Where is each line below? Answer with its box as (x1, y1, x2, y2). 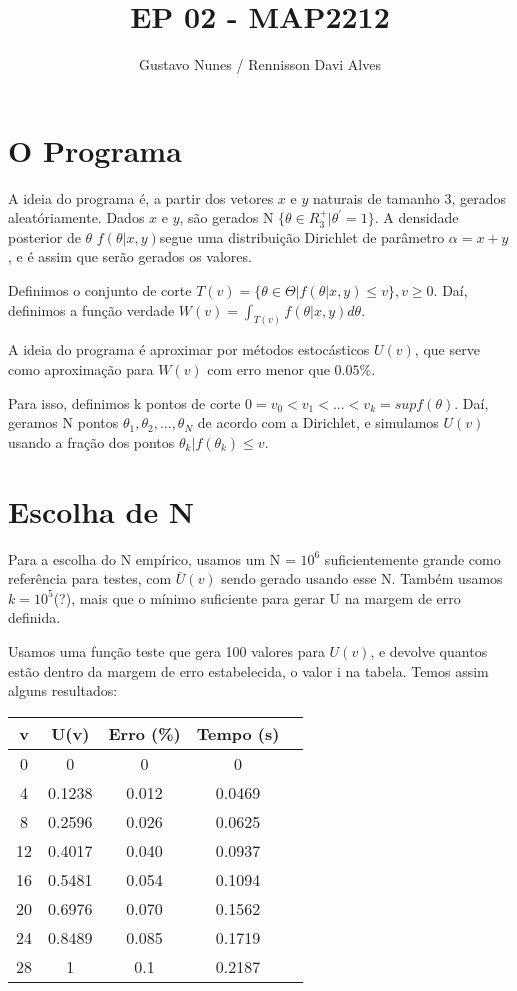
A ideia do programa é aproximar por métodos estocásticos (8, 339, 370, 360)
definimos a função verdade (8, 299, 175, 320)
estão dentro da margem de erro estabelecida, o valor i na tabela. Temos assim (8, 660, 489, 681)
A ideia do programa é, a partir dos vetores (8, 187, 274, 208)
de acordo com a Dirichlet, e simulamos (197, 412, 439, 433)
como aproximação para (8, 359, 154, 380)
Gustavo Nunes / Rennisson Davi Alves (139, 54, 381, 75)
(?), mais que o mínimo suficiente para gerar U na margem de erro (53, 587, 461, 608)
